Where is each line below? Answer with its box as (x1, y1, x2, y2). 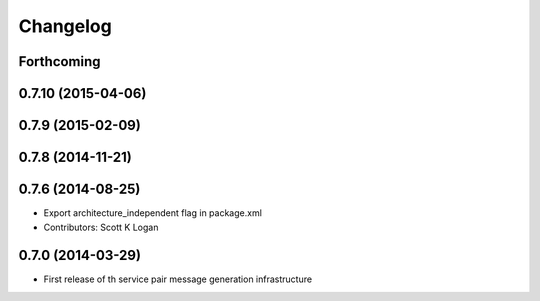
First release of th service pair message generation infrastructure (43, 273, 313, 285)
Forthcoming (18, 53, 101, 70)
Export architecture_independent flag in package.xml (43, 207, 262, 219)
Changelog (18, 15, 112, 37)
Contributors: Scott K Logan (43, 221, 159, 233)
